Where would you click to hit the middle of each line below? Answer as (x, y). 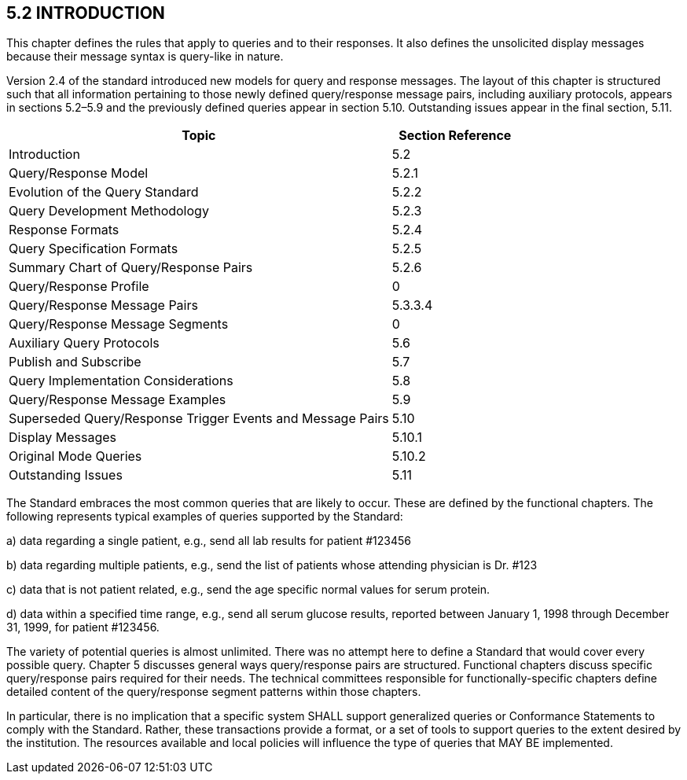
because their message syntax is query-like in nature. (145, 57)
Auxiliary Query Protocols (84, 343)
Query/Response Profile (79, 287)
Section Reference (455, 136)
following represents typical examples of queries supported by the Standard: (205, 517)
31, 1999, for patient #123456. (83, 627)
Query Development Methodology (109, 211)
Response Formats (64, 230)
